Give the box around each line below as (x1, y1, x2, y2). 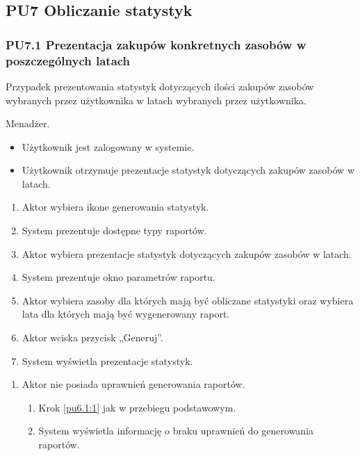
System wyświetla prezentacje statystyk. (22, 353, 193, 368)
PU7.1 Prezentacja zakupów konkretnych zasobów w (6, 35, 306, 53)
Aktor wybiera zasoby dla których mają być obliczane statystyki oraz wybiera (22, 293, 354, 307)
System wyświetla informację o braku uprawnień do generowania (38, 423, 314, 438)
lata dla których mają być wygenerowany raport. (22, 307, 230, 321)
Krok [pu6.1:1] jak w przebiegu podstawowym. (38, 400, 236, 414)
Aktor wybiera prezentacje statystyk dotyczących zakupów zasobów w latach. (22, 246, 352, 261)
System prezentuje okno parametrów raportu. (22, 270, 215, 284)
